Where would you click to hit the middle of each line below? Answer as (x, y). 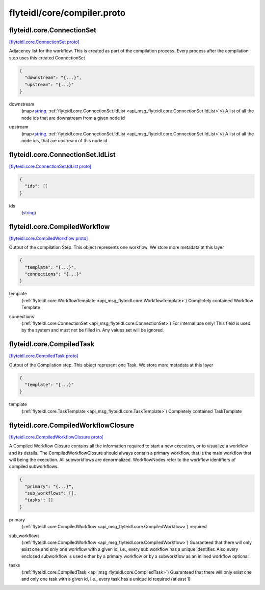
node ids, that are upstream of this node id (64, 140)
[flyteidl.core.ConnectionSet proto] (44, 42)
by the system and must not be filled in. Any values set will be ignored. (93, 330)
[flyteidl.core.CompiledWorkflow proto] (49, 238)
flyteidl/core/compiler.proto (67, 13)
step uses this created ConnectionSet (47, 58)
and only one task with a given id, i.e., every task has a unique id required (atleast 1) (106, 579)
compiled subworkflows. (34, 466)
